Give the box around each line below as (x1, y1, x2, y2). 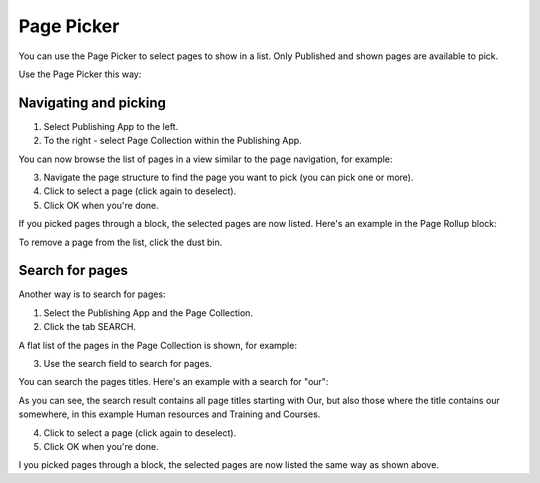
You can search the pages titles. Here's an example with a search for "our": (18, 376, 329, 388)
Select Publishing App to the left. (43, 120, 179, 132)
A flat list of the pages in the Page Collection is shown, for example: (18, 339, 297, 351)
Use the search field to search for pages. (43, 358, 212, 370)
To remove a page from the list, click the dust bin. (18, 236, 223, 248)
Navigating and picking (18, 94, 167, 111)
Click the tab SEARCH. (43, 321, 137, 333)
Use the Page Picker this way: (18, 68, 142, 80)
